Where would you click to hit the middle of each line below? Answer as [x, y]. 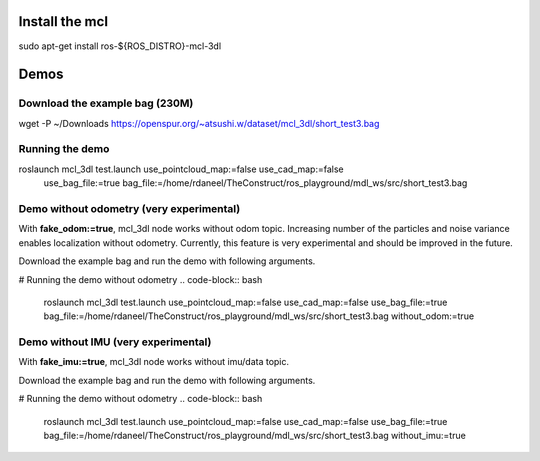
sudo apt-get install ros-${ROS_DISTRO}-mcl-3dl [120, 46]
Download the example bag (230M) [106, 103]
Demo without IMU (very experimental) [115, 342]
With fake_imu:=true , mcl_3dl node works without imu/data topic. [154, 362]
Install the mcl [63, 21]
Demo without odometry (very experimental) [129, 208]
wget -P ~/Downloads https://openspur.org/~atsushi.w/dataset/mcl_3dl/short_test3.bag [199, 123]
